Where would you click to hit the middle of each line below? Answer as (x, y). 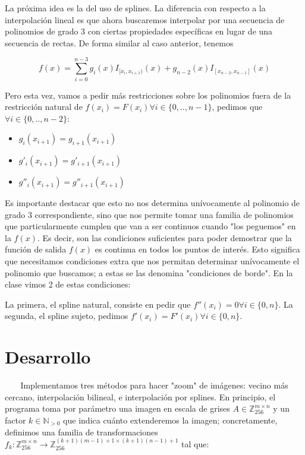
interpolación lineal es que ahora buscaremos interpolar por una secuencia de (145, 19)
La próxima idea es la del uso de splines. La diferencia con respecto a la (135, 8)
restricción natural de (44, 107)
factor (15, 420)
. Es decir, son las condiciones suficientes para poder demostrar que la (164, 237)
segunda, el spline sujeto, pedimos (67, 316)
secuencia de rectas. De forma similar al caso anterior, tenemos (119, 42)
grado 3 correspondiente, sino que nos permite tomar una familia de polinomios (149, 214)
